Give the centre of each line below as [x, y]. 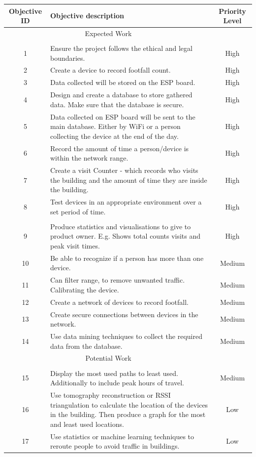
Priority [232, 11]
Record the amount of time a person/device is [119, 148]
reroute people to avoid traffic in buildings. [115, 446]
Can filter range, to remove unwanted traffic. [117, 280]
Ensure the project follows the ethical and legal [121, 48]
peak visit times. [75, 245]
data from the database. [86, 346]
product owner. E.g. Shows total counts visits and [125, 236]
